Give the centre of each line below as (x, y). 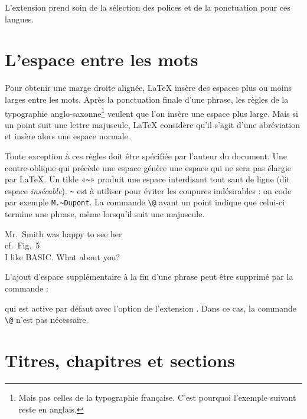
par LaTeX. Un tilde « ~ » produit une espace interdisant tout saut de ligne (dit (147, 179)
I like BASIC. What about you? (63, 256)
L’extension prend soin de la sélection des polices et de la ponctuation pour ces (148, 7)
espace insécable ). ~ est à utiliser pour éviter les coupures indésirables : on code (148, 190)
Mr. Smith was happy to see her (63, 233)
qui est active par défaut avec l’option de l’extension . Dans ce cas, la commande (151, 308)
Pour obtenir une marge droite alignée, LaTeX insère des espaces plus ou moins (148, 88)
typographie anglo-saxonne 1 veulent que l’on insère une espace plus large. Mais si (151, 112)
